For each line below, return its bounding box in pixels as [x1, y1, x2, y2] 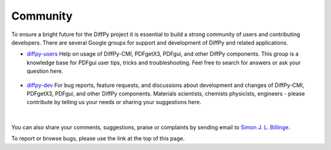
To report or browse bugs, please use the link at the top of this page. [11, 135, 185, 142]
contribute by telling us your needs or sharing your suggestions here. [26, 99, 202, 106]
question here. [26, 67, 64, 75]
